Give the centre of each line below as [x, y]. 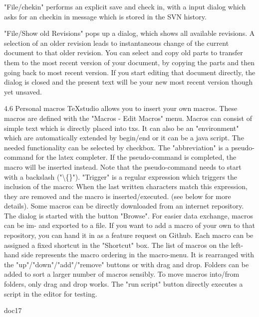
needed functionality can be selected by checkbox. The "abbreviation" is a [117, 147]
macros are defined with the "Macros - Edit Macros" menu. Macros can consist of [128, 118]
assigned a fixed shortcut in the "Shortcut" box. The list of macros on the [117, 245]
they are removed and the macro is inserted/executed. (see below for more [118, 196]
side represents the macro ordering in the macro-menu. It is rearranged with [138, 255]
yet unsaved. [23, 91]
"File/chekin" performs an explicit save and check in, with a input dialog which [125, 6]
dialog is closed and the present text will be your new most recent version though [129, 82]
